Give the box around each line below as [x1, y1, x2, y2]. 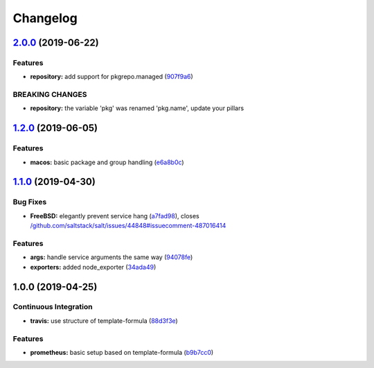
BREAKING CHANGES [12, 90, 87, 100]
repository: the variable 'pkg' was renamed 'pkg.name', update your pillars [30, 104, 244, 112]
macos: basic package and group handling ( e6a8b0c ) [30, 158, 184, 166]
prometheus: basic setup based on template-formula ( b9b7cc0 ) [30, 348, 214, 356]
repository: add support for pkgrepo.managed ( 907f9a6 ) [30, 73, 193, 81]
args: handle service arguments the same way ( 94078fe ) [30, 253, 193, 261]
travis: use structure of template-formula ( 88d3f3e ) [30, 316, 178, 325]
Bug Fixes [12, 198, 47, 207]
